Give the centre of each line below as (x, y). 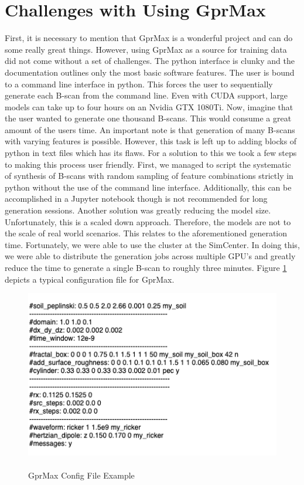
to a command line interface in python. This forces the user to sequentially (139, 84)
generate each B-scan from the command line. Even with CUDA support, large (146, 95)
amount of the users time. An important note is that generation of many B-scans (150, 129)
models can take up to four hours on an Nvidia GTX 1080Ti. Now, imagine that (149, 106)
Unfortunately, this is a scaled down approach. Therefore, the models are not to (148, 221)
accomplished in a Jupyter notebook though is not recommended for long (136, 199)
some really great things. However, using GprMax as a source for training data (146, 49)
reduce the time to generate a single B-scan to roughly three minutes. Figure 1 (146, 267)
